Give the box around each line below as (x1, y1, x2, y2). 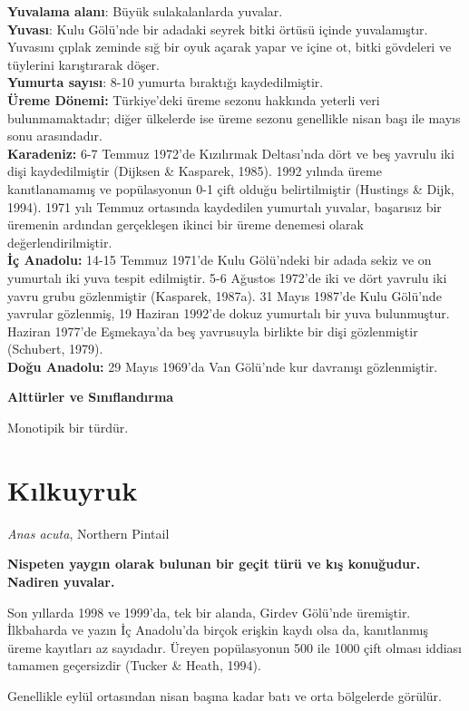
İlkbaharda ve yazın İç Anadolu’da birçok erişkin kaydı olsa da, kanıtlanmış (7, 620, 428, 639)
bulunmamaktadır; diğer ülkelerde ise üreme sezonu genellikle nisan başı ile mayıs (7, 108, 461, 127)
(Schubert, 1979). (7, 339, 103, 358)
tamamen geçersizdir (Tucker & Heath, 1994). (7, 656, 261, 675)
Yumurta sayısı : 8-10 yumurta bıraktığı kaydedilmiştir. (7, 73, 324, 92)
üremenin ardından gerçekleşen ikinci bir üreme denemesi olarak (7, 215, 364, 234)
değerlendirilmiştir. (7, 232, 112, 251)
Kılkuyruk (7, 471, 138, 508)
